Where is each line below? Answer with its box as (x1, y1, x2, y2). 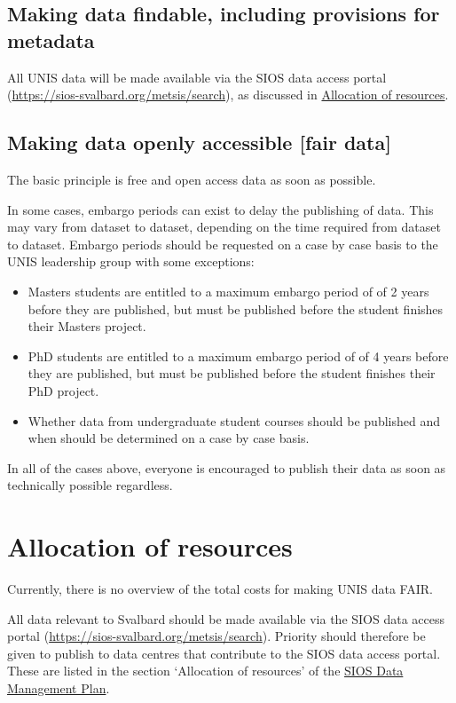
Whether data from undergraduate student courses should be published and (28, 411, 440, 430)
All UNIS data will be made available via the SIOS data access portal (7, 67, 387, 86)
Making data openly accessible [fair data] (7, 129, 391, 156)
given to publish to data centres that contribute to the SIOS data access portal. (7, 644, 441, 662)
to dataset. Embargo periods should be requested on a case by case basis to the (7, 234, 438, 253)
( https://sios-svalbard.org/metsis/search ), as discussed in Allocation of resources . (7, 85, 449, 104)
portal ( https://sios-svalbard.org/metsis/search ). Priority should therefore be (7, 627, 426, 645)
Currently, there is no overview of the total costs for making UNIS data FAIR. (7, 580, 433, 598)
